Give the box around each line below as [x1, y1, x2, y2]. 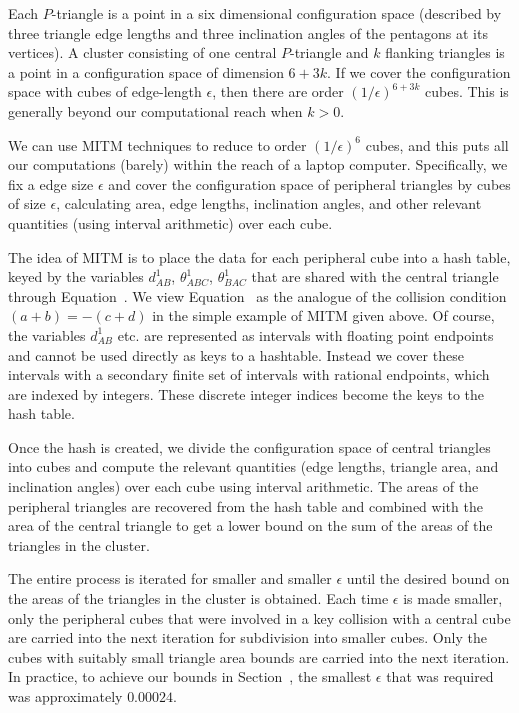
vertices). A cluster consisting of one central [8, 42, 277, 63]
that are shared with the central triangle [251, 266, 499, 287]
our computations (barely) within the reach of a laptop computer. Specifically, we [8, 154, 508, 175]
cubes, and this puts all [365, 134, 509, 155]
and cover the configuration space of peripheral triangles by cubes [108, 173, 511, 194]
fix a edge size [8, 173, 94, 194]
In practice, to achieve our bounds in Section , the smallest [8, 666, 372, 687]
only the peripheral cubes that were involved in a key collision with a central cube [8, 607, 511, 628]
